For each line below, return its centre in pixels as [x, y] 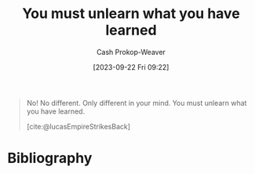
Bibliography [50, 158]
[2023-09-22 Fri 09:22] [131, 67]
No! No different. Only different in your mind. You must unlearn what [137, 103]
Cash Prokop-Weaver [131, 52]
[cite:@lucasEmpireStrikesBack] [78, 126]
